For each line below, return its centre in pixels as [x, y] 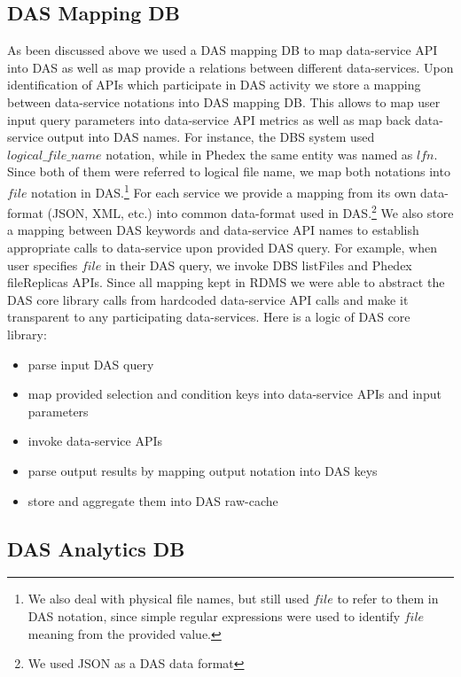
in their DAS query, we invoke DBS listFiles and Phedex [258, 265]
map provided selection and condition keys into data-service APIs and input [234, 394]
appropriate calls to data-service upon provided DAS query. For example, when [222, 248]
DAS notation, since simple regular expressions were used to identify [214, 615]
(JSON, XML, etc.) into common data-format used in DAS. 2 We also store [250, 211]
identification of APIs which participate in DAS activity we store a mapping [214, 85]
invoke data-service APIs [95, 441]
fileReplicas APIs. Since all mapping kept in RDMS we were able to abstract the [226, 282]
